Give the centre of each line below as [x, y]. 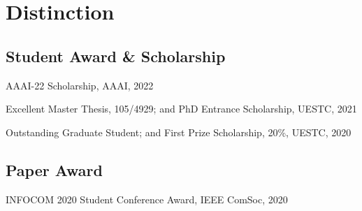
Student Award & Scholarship [116, 56]
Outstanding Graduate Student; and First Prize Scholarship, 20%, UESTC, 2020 [179, 132]
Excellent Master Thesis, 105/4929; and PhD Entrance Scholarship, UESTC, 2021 [181, 109]
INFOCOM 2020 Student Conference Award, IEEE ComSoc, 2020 [147, 199]
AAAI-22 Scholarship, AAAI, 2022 [80, 85]
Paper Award [54, 169]
